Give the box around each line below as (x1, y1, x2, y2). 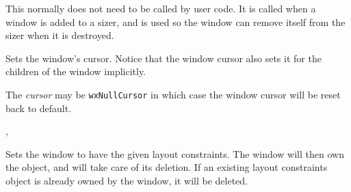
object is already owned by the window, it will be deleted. (5, 174, 248, 187)
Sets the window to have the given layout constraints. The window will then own (5, 146, 344, 161)
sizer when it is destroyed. (5, 28, 114, 42)
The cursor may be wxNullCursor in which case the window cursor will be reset (5, 87, 341, 101)
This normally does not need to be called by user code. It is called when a (5, 1, 316, 15)
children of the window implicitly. (5, 64, 146, 79)
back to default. (5, 100, 72, 115)
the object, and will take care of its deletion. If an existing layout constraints (5, 160, 328, 174)
